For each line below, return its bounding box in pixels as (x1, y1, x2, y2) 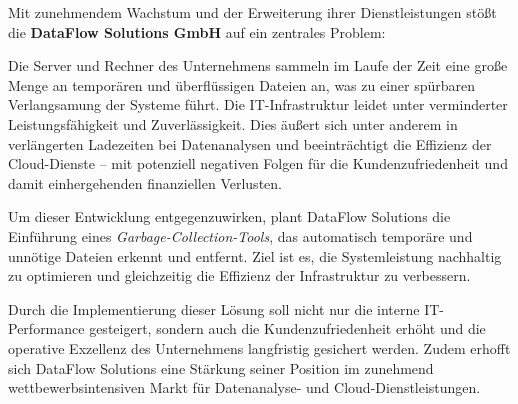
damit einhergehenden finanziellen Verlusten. (8, 172, 282, 193)
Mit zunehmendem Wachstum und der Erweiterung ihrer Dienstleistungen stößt (8, 2, 497, 22)
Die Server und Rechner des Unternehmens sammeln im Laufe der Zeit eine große (8, 55, 508, 76)
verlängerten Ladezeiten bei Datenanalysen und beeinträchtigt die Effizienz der (8, 133, 492, 154)
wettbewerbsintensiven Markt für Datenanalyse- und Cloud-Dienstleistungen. (8, 377, 481, 398)
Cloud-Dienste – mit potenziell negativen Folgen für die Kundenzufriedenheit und (8, 153, 508, 174)
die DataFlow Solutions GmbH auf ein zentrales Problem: (8, 21, 386, 42)
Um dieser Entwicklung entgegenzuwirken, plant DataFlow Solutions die (8, 206, 451, 227)
